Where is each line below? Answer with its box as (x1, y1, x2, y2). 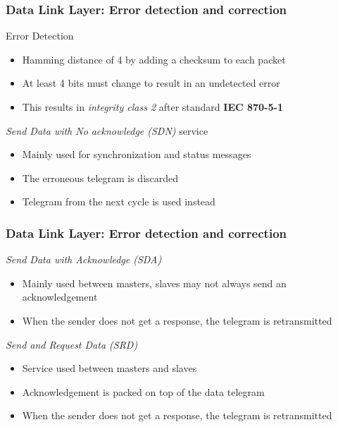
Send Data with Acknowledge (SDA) (6, 252, 162, 267)
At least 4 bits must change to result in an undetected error (22, 76, 280, 90)
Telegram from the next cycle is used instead (22, 194, 215, 209)
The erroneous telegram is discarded (22, 170, 179, 185)
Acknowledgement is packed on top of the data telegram (22, 384, 265, 399)
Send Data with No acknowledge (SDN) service (6, 123, 208, 138)
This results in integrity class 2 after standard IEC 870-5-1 (22, 100, 283, 114)
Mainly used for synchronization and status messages (22, 147, 251, 162)
